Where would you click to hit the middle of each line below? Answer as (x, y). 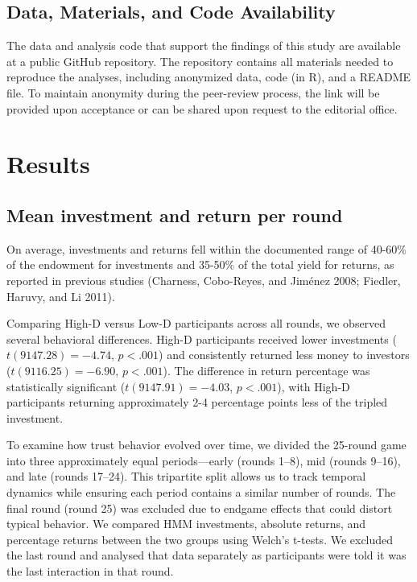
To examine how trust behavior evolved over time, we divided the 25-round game (206, 445)
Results (48, 164)
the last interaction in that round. (90, 571)
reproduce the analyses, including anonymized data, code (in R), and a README (209, 77)
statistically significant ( (66, 386)
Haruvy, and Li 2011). (61, 296)
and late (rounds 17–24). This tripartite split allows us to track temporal (186, 476)
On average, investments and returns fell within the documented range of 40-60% (206, 248)
